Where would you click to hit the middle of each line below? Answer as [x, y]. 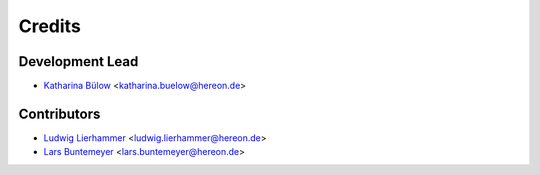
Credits [50, 26]
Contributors [59, 113]
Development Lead [78, 61]
